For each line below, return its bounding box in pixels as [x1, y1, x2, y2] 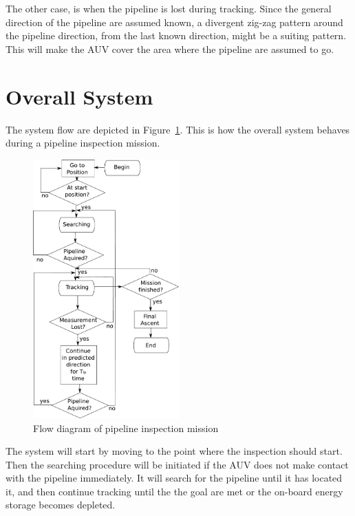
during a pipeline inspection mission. [6, 136, 160, 150]
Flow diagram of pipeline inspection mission [33, 420, 219, 435]
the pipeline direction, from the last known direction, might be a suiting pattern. [6, 28, 347, 43]
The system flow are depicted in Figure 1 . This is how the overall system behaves [6, 122, 350, 136]
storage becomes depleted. [6, 497, 116, 512]
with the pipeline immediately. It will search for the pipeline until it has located [6, 471, 343, 485]
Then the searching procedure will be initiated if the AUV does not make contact [6, 457, 349, 471]
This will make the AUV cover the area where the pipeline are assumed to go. [6, 41, 334, 56]
